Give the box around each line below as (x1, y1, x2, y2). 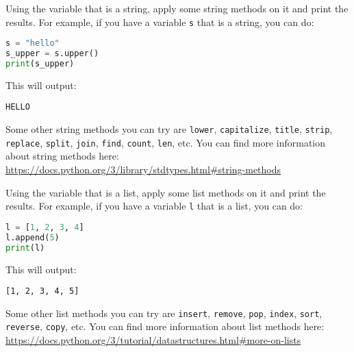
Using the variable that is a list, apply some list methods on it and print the (5, 185, 326, 199)
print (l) (5, 242, 45, 253)
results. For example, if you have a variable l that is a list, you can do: (5, 199, 303, 213)
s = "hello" (5, 38, 60, 49)
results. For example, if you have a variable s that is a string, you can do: (5, 14, 314, 29)
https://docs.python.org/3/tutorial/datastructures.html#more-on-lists (5, 333, 301, 347)
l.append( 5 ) (5, 232, 60, 242)
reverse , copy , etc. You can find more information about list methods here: (5, 319, 325, 334)
